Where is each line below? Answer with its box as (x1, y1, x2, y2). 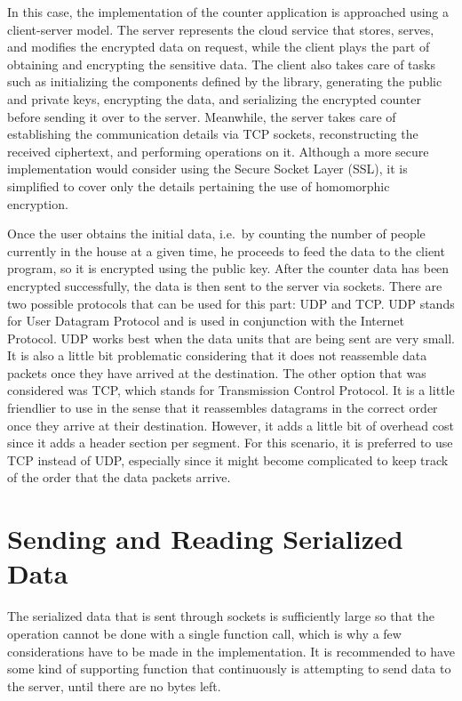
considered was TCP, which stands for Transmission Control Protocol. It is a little (7, 381, 455, 399)
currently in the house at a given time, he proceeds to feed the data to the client (7, 241, 445, 260)
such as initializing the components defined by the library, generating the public (7, 72, 442, 91)
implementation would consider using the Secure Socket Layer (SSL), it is (7, 159, 408, 178)
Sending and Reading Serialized (7, 520, 403, 557)
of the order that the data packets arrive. (7, 468, 231, 487)
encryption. (7, 194, 68, 213)
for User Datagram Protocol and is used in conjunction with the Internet (7, 311, 404, 330)
